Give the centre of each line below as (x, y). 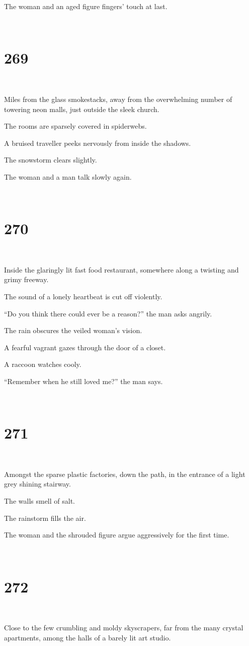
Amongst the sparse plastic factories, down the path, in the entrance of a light (125, 474)
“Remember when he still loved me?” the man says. (84, 381)
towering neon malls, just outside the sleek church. (82, 109)
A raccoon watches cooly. (43, 364)
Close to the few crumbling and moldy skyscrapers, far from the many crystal (124, 628)
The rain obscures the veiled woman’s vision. (73, 330)
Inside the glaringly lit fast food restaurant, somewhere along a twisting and (121, 269)
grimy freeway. (26, 279)
